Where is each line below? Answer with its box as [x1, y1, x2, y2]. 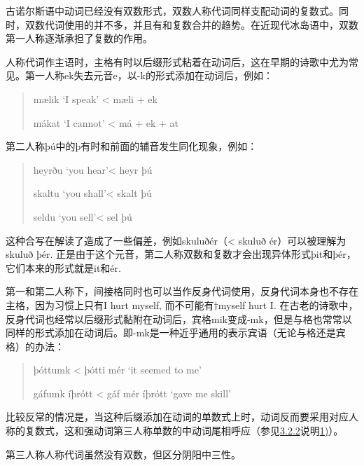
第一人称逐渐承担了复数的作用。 [6, 31, 153, 46]
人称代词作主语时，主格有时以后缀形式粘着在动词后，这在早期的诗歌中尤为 [6, 54, 349, 69]
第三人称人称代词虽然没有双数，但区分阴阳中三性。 [6, 446, 241, 461]
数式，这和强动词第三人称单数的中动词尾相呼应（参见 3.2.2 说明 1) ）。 [34, 423, 344, 438]
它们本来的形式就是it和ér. [6, 260, 121, 275]
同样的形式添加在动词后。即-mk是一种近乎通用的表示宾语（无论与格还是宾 [6, 325, 346, 340]
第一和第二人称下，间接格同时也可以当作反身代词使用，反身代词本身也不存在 [6, 284, 358, 299]
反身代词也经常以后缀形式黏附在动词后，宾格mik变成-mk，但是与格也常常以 [6, 311, 352, 326]
